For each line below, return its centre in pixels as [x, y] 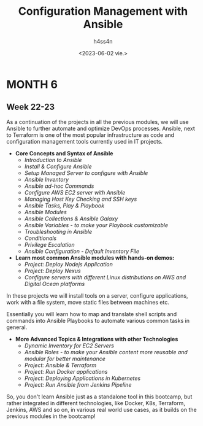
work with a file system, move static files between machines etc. [88, 302]
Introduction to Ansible [53, 160]
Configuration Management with [103, 11]
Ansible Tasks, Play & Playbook [64, 205]
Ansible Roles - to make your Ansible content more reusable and [106, 352]
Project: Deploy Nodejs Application [69, 264]
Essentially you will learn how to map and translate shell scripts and [91, 314]
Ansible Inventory [47, 179]
